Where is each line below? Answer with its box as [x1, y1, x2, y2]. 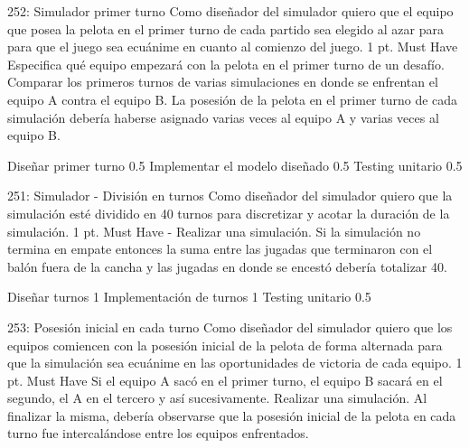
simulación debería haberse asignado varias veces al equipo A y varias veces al [7, 107, 439, 126]
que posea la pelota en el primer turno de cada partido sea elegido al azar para [7, 19, 444, 38]
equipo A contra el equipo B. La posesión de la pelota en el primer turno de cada [7, 89, 458, 108]
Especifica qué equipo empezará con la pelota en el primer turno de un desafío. [7, 54, 445, 73]
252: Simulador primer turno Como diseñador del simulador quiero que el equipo [7, 2, 454, 20]
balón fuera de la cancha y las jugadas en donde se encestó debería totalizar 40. [7, 257, 447, 275]
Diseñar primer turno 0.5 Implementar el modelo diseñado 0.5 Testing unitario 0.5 [7, 155, 463, 174]
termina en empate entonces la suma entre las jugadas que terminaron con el [7, 239, 433, 258]
